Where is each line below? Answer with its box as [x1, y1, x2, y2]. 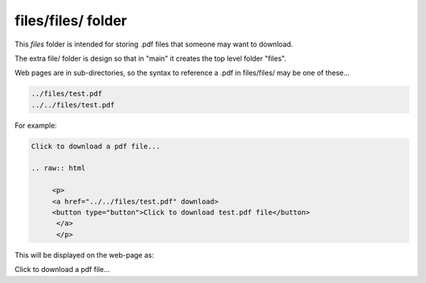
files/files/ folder [14, 12, 128, 29]
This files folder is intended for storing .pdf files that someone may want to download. [14, 39, 293, 49]
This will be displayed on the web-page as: [14, 250, 154, 259]
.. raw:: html [31, 164, 86, 173]
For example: [14, 121, 58, 130]
